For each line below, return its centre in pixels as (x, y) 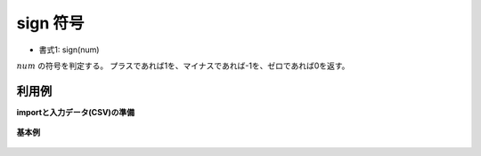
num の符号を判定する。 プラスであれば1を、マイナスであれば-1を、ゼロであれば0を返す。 (183, 66)
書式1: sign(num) (69, 50)
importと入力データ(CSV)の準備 (76, 112)
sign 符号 (50, 23)
